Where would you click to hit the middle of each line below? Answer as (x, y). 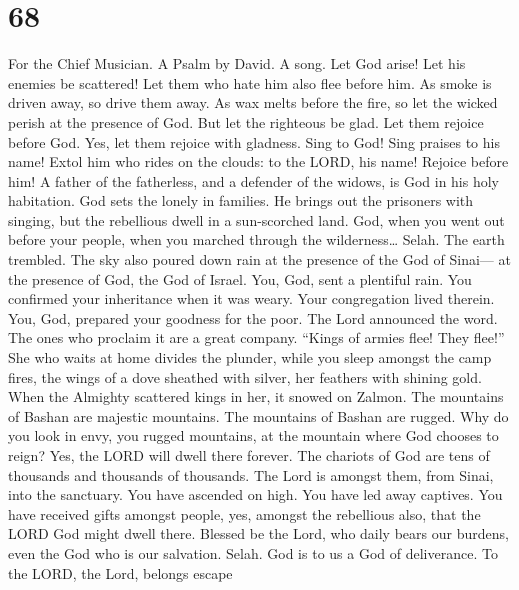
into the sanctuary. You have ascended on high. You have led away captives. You (255, 494)
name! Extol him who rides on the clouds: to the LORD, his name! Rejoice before (258, 161)
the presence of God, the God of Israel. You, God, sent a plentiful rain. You (240, 278)
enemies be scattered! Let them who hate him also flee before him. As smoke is (250, 82)
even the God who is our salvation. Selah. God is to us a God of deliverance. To (253, 552)
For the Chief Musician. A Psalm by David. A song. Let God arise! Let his (237, 63)
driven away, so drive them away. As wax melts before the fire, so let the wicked (253, 102)
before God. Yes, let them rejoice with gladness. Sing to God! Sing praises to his (254, 141)
